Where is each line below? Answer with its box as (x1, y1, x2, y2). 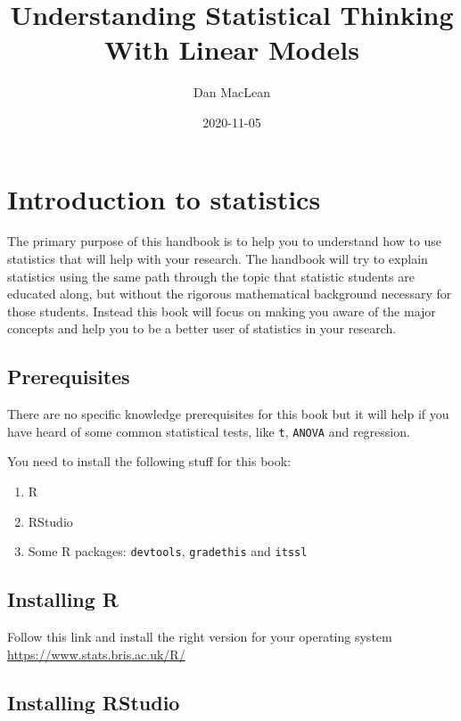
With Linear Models (104, 31, 359, 68)
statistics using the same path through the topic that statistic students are (7, 266, 415, 285)
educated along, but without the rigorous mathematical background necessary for (7, 284, 452, 303)
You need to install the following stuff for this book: (7, 452, 292, 471)
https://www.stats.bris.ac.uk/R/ (7, 644, 185, 663)
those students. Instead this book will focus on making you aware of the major (7, 301, 436, 320)
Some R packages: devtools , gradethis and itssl (28, 542, 308, 561)
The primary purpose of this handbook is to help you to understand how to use (7, 232, 442, 250)
